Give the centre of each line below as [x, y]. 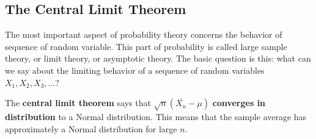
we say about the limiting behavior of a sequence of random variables [135, 70]
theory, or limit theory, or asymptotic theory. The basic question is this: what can [158, 58]
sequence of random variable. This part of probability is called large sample [146, 46]
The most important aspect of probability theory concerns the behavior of [144, 34]
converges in [239, 103]
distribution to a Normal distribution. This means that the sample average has [156, 116]
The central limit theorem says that [78, 103]
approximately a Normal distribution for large [91, 128]
